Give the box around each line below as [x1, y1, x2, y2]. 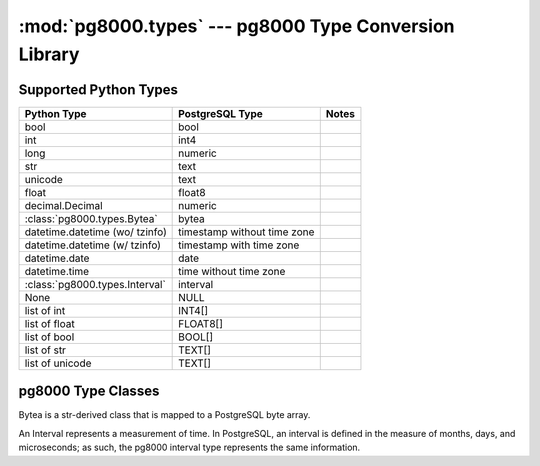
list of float [24, 316, 75, 330]
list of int [24, 303, 66, 317]
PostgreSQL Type [178, 106, 264, 120]
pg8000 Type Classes [18, 383, 160, 400]
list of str [24, 343, 67, 357]
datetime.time [24, 264, 90, 278]
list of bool [24, 330, 75, 344]
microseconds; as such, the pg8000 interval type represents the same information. [18, 441, 361, 454]
